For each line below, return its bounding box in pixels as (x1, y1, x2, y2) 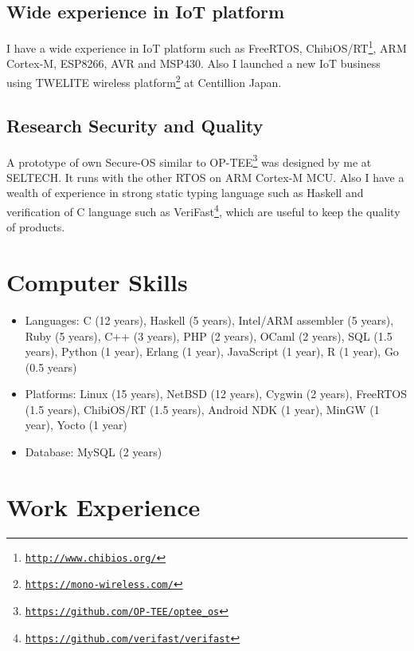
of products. (6, 219, 65, 235)
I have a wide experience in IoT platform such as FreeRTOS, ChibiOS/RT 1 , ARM (6, 37, 407, 56)
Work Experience (6, 490, 201, 523)
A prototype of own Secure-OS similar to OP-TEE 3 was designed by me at (6, 151, 372, 170)
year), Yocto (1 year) (25, 416, 127, 433)
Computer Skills (6, 265, 188, 298)
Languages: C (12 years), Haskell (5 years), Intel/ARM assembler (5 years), (25, 311, 394, 328)
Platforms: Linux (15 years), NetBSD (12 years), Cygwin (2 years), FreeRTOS (25, 385, 408, 402)
